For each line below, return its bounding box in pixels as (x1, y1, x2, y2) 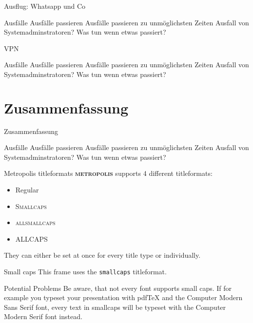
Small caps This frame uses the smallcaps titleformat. (4, 266, 167, 277)
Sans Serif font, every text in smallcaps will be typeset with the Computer (4, 302, 226, 312)
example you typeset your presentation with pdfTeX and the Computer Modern (4, 292, 243, 303)
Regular (15, 185, 39, 195)
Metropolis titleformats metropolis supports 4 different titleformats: (4, 168, 213, 178)
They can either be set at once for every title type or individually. (4, 250, 201, 260)
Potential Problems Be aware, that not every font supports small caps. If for (4, 283, 232, 293)
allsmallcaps (15, 217, 56, 228)
